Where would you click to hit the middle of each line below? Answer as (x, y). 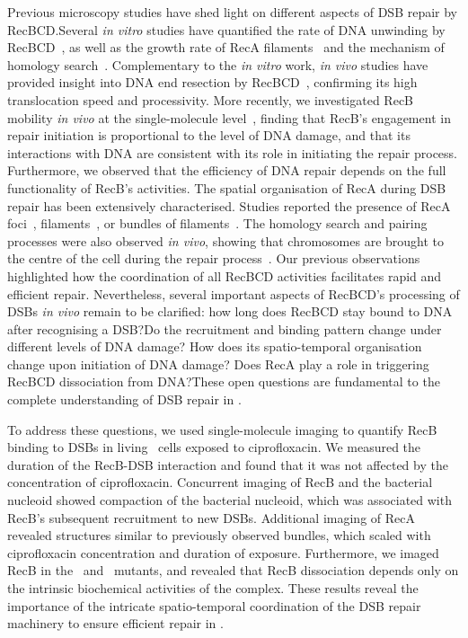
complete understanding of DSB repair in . (124, 399)
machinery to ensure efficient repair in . (115, 623)
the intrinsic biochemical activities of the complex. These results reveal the (213, 588)
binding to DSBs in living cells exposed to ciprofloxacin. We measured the (214, 447)
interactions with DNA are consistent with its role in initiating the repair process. (233, 152)
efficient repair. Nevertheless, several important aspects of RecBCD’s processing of (234, 293)
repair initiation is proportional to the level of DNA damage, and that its (209, 135)
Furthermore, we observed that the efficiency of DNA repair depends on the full (227, 170)
